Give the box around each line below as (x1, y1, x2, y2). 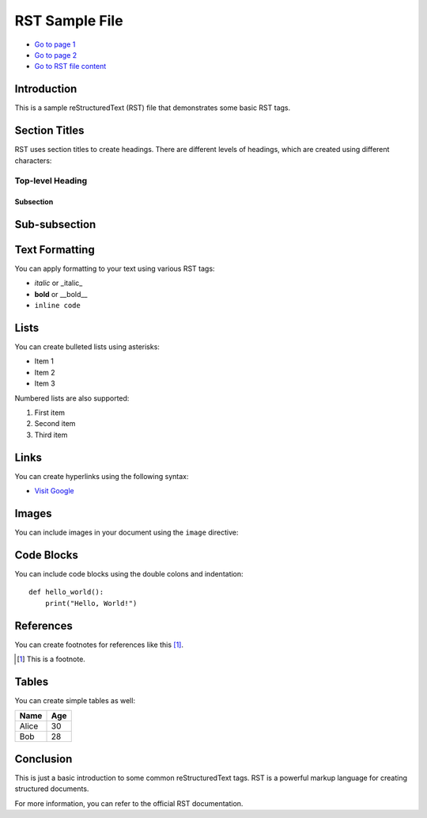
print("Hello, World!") (44, 599, 138, 607)
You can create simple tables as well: (14, 695, 136, 705)
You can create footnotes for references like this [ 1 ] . (14, 640, 183, 649)
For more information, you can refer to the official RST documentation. (14, 798, 244, 808)
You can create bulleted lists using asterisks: (14, 342, 160, 352)
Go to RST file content (34, 62, 107, 71)
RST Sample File (14, 12, 123, 29)
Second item (34, 419, 76, 428)
